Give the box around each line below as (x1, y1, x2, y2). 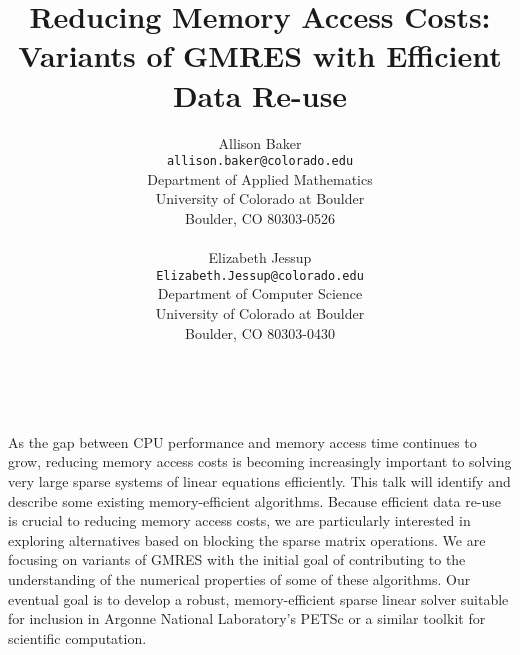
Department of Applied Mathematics (147, 168, 373, 189)
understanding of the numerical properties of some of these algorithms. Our (8, 568, 471, 589)
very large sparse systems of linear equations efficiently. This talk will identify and (8, 470, 511, 491)
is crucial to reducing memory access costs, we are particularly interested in (8, 510, 471, 531)
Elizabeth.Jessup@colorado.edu (156, 268, 364, 283)
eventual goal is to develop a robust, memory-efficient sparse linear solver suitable (8, 588, 509, 609)
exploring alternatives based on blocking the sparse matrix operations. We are (8, 529, 486, 550)
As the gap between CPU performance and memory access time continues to (8, 431, 477, 452)
